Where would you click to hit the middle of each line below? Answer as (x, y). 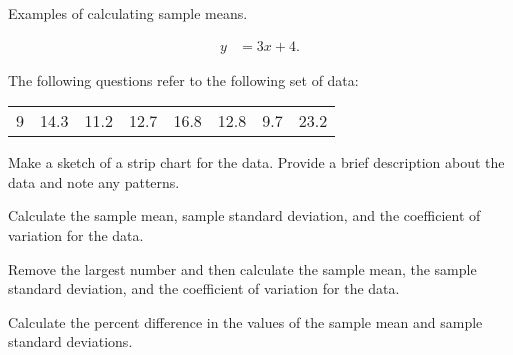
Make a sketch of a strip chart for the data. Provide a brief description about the (256, 162)
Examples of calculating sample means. (128, 13)
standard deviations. (70, 341)
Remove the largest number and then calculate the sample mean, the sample (242, 268)
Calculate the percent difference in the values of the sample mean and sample (245, 321)
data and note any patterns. (94, 181)
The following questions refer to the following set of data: (183, 79)
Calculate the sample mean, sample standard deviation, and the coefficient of (244, 215)
